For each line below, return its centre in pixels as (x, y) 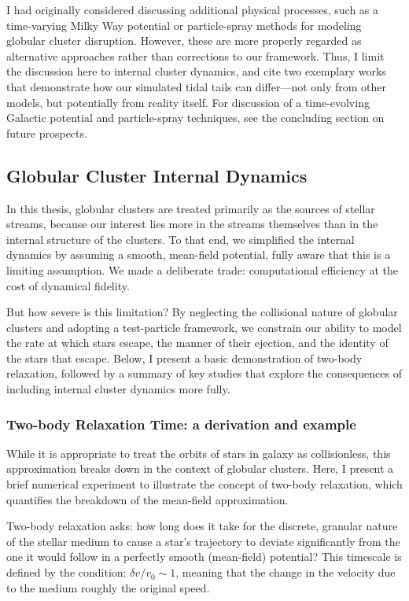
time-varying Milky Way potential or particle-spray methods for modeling (184, 25)
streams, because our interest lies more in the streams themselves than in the (192, 224)
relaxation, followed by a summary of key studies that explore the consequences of (204, 373)
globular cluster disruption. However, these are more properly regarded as (184, 41)
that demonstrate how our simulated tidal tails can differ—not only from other (197, 86)
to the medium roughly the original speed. (108, 587)
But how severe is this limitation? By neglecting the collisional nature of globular (202, 312)
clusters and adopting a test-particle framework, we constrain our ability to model (204, 327)
